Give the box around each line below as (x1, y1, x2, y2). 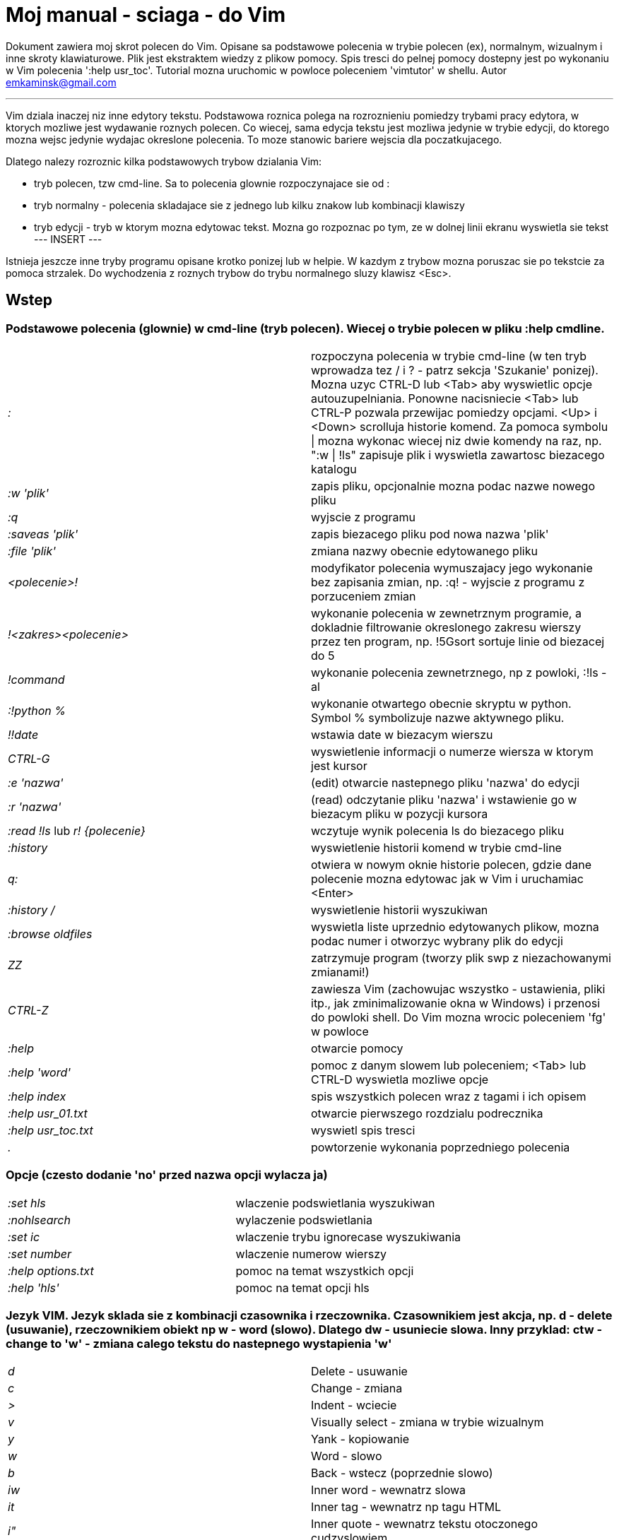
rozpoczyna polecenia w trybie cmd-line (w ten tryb (311, 348, 587, 363)
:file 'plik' (8, 543, 56, 558)
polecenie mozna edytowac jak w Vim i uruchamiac (311, 871, 584, 886)
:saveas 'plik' (8, 526, 78, 541)
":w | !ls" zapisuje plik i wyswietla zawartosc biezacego (311, 447, 605, 462)
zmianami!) (311, 964, 370, 979)
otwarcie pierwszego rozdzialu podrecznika (311, 1106, 543, 1120)
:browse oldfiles (8, 926, 93, 941)
